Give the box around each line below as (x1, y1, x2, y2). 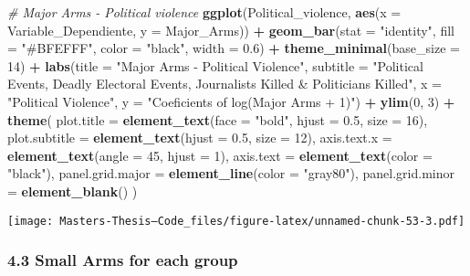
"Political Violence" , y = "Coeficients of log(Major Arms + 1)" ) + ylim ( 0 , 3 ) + (7, 91, 455, 111)
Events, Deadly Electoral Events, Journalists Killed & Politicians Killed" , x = (7, 74, 442, 93)
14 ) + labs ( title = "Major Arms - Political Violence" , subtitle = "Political (7, 56, 423, 75)
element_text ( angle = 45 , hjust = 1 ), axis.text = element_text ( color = (7, 145, 433, 165)
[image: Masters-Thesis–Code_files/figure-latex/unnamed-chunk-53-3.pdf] (7, 214, 465, 228)
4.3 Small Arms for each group (7, 249, 238, 271)
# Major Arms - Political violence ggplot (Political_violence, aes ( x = (7, 3, 402, 21)
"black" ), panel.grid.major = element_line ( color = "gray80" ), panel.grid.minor (7, 164, 454, 183)
